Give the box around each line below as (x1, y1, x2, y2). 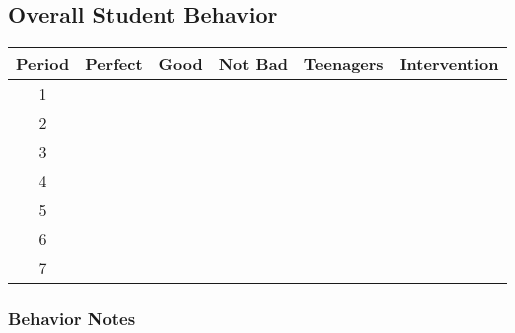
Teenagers (303, 52, 384, 76)
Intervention (399, 52, 499, 76)
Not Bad (218, 52, 288, 76)
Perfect (85, 52, 143, 76)
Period (16, 52, 70, 76)
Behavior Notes (8, 306, 136, 331)
